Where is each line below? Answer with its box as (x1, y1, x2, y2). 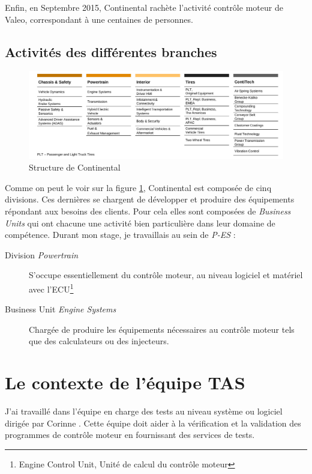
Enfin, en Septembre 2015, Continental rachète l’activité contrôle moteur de (5, 1, 283, 13)
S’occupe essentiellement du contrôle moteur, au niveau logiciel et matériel (29, 269, 303, 281)
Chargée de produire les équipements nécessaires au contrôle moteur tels (29, 323, 295, 335)
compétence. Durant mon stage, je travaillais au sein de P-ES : (5, 228, 236, 241)
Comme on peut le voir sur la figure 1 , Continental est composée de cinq (5, 181, 272, 193)
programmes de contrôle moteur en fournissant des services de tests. (5, 428, 255, 441)
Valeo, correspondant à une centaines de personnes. (5, 13, 193, 25)
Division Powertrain (5, 248, 79, 261)
